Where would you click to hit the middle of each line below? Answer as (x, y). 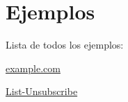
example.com (33, 68)
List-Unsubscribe (42, 91)
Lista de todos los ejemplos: (65, 45)
